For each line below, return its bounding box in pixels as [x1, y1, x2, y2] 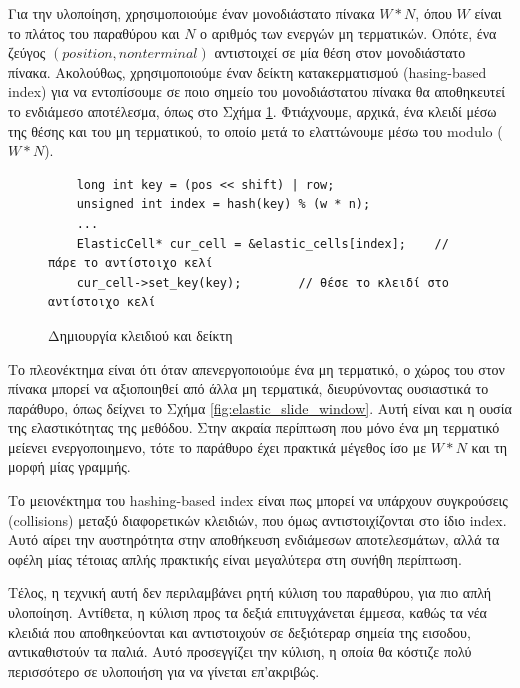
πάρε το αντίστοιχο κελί [48, 256, 213, 271]
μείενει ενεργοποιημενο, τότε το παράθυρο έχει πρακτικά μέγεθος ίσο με [8, 436, 427, 457]
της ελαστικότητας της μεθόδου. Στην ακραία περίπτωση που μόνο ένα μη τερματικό [8, 417, 500, 438]
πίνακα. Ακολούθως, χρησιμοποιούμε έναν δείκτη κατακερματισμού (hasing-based [8, 61, 487, 82]
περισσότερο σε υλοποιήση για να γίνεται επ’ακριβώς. [8, 660, 320, 681]
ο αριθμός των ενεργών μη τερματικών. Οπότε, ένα [200, 22, 497, 43]
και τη [471, 436, 508, 457]
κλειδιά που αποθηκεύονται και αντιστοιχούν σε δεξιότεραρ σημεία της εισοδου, [8, 621, 471, 642]
